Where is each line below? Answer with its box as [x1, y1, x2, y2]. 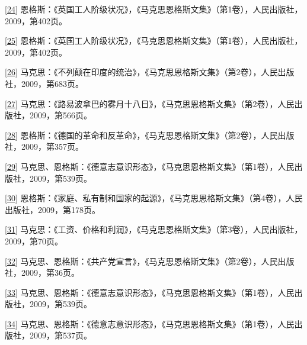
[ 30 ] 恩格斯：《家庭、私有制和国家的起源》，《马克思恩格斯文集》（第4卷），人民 [5, 192, 303, 204]
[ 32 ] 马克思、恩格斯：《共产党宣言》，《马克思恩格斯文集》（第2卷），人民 [5, 254, 278, 267]
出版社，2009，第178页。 [5, 203, 100, 215]
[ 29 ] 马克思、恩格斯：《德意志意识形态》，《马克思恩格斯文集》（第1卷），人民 [5, 160, 295, 172]
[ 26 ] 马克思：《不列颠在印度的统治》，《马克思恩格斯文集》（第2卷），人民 [5, 66, 278, 78]
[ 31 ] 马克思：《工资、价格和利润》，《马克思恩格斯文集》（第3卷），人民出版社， [5, 223, 303, 236]
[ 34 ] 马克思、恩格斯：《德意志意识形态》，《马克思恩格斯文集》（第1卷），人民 [5, 317, 295, 330]
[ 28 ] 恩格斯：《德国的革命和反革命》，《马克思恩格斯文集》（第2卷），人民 [5, 128, 278, 141]
